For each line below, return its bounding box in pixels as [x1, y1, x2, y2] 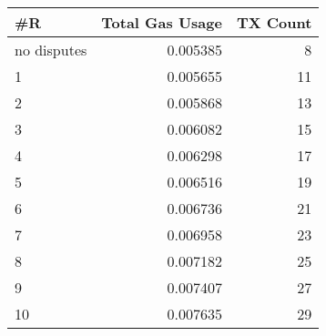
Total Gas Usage [101, 12, 222, 33]
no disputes [15, 39, 87, 60]
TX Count [236, 12, 312, 33]
